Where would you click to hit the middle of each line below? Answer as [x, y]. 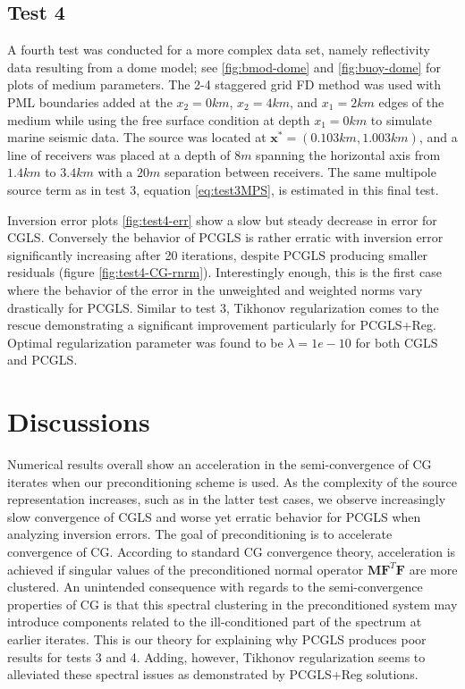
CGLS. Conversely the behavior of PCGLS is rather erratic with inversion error [225, 237]
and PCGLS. [42, 360]
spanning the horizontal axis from [348, 154]
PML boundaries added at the [90, 101]
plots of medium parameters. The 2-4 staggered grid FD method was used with [224, 84]
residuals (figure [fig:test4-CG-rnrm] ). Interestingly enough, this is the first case [224, 272]
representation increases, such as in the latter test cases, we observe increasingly [227, 499]
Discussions [79, 421]
